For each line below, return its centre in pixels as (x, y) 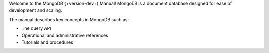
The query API (37, 28)
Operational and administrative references (65, 35)
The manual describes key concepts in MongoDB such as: (69, 19)
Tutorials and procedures (47, 42)
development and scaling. (36, 10)
